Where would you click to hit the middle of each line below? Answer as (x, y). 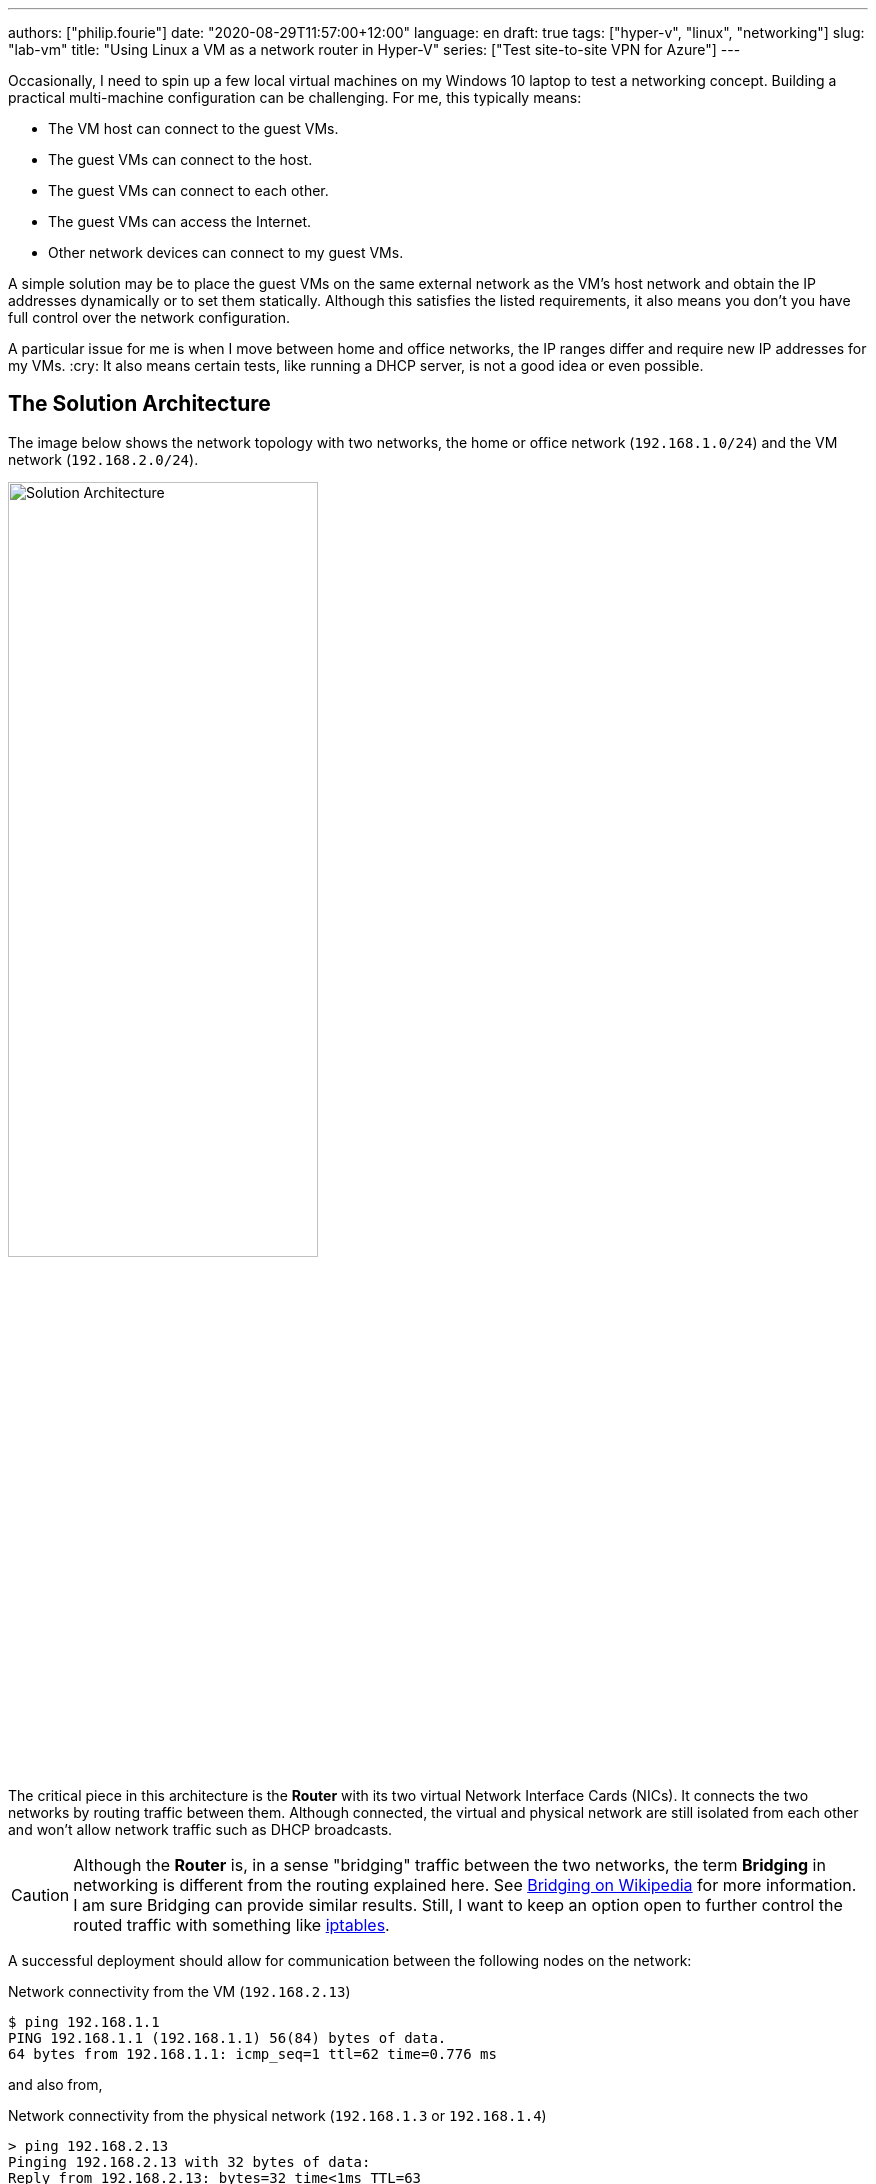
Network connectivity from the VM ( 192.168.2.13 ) (179, 1992)
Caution (40, 1895)
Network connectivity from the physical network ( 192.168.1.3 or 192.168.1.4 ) (277, 2116)
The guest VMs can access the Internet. (180, 221)
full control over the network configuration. (149, 317)
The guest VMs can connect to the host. (180, 159)
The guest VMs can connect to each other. (188, 190)
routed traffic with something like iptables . (231, 1925)
